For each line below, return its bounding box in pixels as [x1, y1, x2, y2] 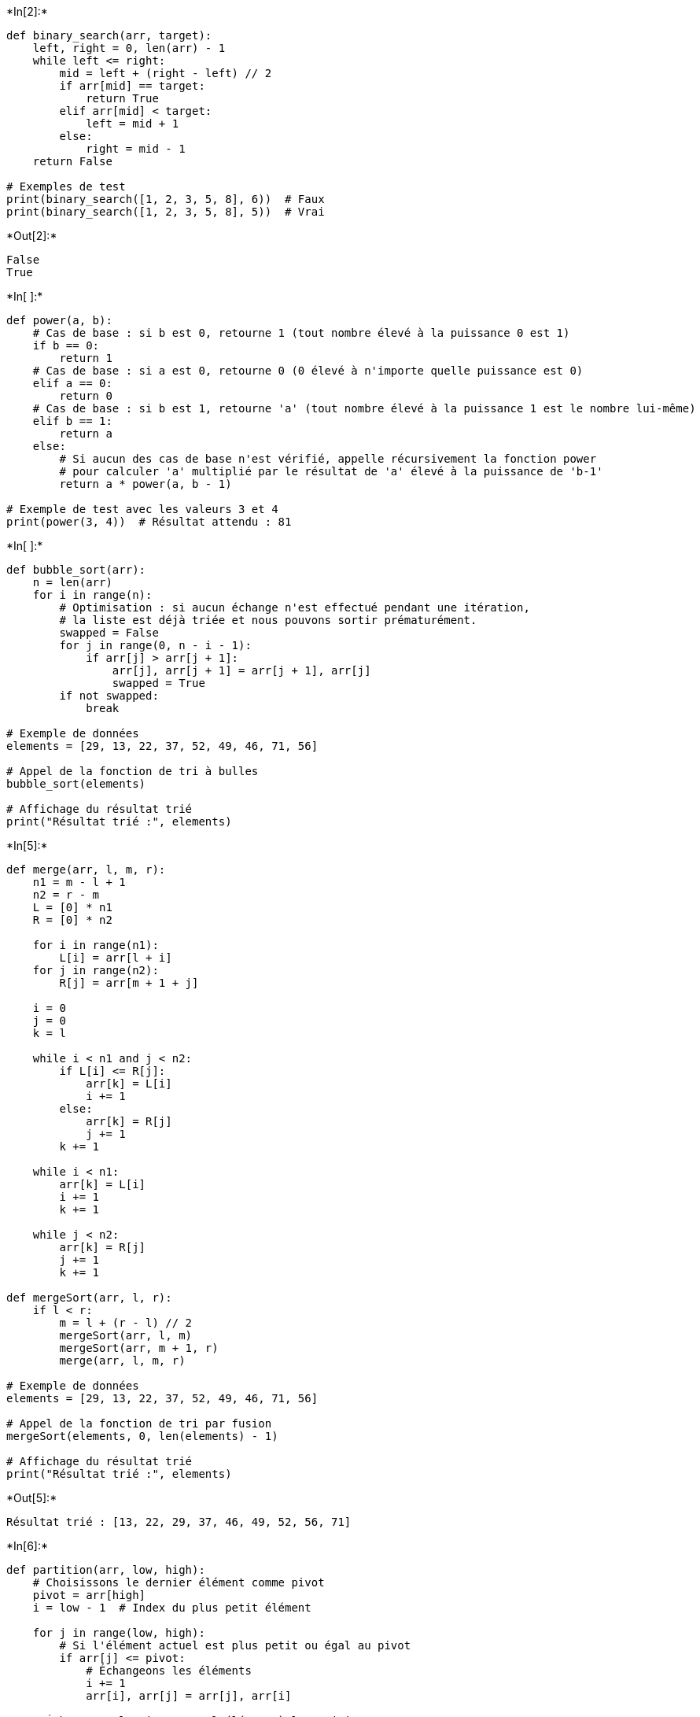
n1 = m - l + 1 [32, 876, 126, 888]
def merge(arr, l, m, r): [6, 863, 166, 876]
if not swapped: [59, 689, 159, 702]
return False [32, 155, 112, 168]
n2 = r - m [32, 888, 100, 901]
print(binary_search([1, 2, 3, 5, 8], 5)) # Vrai [6, 205, 325, 218]
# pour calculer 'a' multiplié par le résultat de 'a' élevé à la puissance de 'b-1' [59, 465, 603, 478]
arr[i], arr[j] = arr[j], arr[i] [86, 1689, 292, 1702]
